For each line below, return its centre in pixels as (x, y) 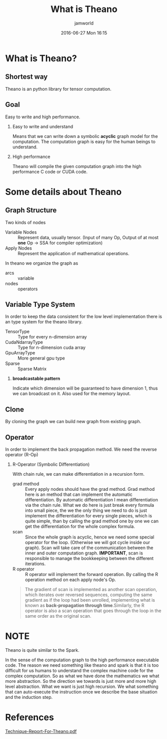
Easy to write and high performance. (43, 117)
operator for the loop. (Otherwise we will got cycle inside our (87, 542)
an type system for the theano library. (44, 322)
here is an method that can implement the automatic (78, 494)
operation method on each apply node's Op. (70, 580)
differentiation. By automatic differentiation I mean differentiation (91, 500)
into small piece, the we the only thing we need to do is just (86, 510)
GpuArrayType (20, 353)
